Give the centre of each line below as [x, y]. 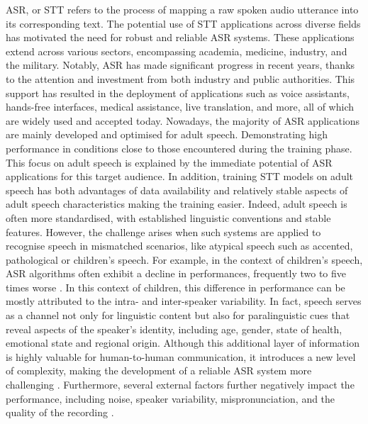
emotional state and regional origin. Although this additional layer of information [183, 343]
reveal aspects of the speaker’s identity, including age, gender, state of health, [174, 329]
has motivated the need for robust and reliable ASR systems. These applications [180, 37]
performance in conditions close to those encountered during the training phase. [179, 148]
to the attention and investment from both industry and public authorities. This [180, 78]
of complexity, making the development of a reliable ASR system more [159, 370]
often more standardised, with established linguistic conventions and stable [168, 217]
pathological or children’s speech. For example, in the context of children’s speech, [184, 259]
